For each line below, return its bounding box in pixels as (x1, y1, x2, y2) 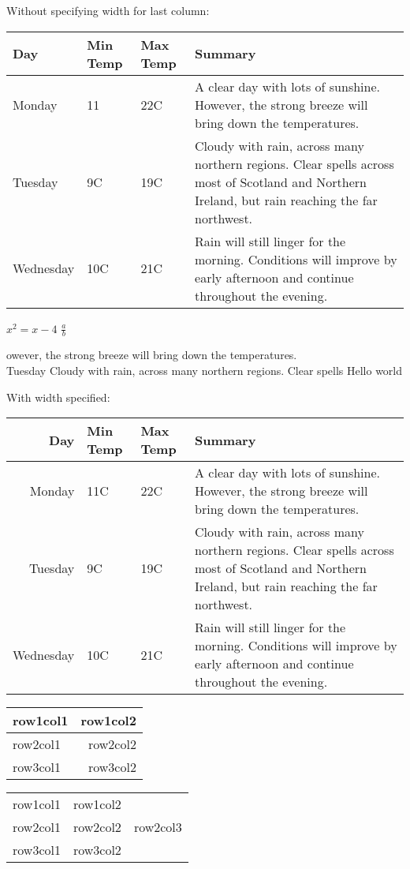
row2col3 (133, 818, 182, 837)
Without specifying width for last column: (6, 2, 210, 18)
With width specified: (6, 388, 110, 405)
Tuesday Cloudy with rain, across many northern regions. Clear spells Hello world (6, 362, 403, 379)
